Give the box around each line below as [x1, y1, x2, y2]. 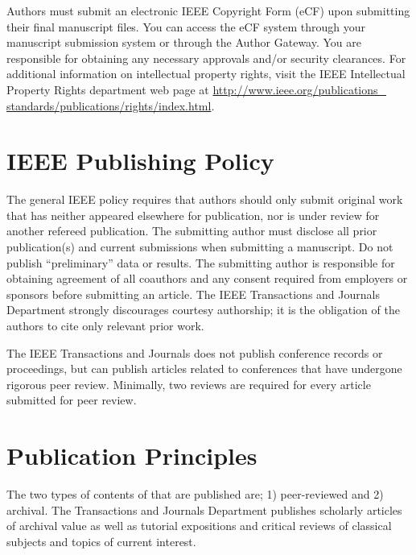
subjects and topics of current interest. [6, 532, 196, 549]
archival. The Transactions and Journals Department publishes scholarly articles [6, 501, 402, 518]
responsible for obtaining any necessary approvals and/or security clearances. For [6, 49, 406, 66]
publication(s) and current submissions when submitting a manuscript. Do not [6, 238, 393, 255]
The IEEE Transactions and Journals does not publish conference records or [6, 344, 383, 361]
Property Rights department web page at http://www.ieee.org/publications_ [6, 81, 387, 97]
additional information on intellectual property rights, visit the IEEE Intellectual [6, 65, 406, 82]
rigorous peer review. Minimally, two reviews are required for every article [6, 375, 371, 392]
